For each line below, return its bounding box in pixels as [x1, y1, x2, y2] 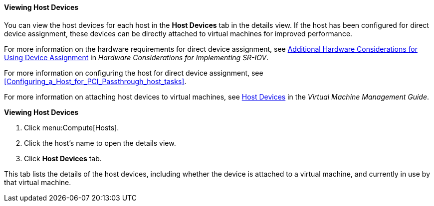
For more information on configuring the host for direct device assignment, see [4, 68, 263, 77]
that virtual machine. [4, 178, 71, 187]
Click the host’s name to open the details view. [24, 138, 176, 147]
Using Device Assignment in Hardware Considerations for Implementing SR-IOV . [4, 53, 269, 62]
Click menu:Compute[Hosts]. [24, 123, 119, 132]
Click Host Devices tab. [24, 154, 102, 163]
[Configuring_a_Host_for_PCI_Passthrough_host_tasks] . [4, 77, 187, 86]
